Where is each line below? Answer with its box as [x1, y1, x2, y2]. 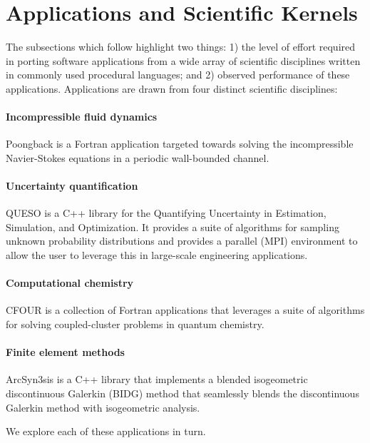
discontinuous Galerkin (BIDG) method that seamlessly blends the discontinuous [6, 386, 359, 401]
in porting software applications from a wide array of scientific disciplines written [6, 53, 361, 68]
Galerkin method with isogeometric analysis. [6, 399, 200, 414]
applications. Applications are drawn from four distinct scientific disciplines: [6, 81, 338, 96]
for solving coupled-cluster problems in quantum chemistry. [6, 317, 264, 332]
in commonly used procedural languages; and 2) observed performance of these [6, 67, 350, 82]
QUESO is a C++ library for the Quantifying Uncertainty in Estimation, [6, 205, 327, 220]
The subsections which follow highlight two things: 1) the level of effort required [6, 39, 356, 54]
